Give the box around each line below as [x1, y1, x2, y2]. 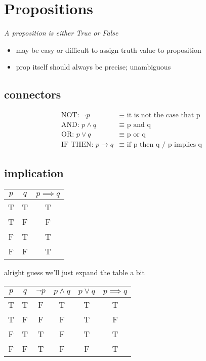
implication [4, 165, 64, 180]
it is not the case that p [127, 112, 200, 119]
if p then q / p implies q [127, 141, 202, 149]
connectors [4, 86, 61, 102]
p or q [127, 131, 146, 139]
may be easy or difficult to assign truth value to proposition [16, 44, 201, 55]
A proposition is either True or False [4, 27, 118, 38]
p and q [127, 121, 151, 129]
